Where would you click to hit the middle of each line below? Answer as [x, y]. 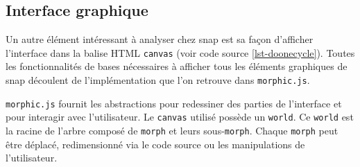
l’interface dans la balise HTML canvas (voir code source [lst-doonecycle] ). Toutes [180, 52]
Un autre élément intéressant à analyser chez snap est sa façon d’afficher [160, 39]
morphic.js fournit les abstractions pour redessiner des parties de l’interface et [174, 103]
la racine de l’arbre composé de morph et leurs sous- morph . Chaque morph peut [172, 131]
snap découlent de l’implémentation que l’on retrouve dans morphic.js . [158, 80]
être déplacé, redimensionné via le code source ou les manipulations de [155, 144]
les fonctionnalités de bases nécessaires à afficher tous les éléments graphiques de [177, 66]
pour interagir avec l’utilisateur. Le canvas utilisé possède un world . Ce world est [180, 117]
